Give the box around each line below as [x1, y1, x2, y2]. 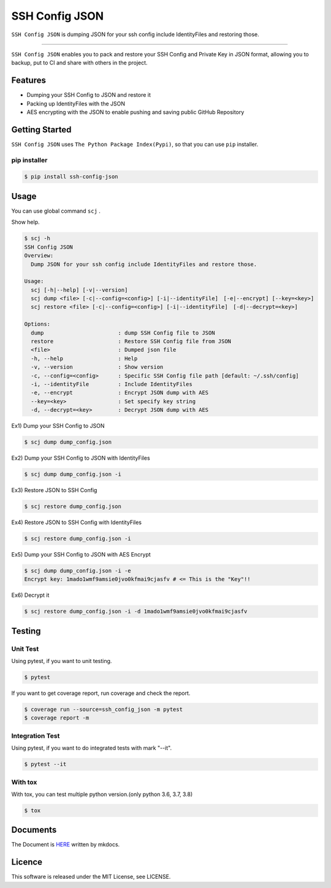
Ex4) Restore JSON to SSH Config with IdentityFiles [11, 518, 142, 526]
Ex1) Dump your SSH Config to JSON [11, 422, 105, 430]
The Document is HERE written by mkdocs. [11, 841, 120, 848]
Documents [11, 825, 57, 835]
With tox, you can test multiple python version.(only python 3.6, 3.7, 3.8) [11, 791, 193, 798]
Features [11, 75, 46, 86]
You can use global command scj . [11, 207, 101, 214]
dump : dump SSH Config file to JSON [31, 329, 215, 336]
